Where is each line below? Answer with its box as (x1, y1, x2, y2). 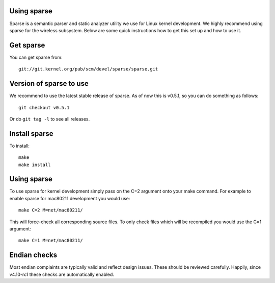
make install (18, 161, 51, 168)
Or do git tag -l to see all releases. (9, 115, 90, 122)
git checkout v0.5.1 (18, 105, 70, 110)
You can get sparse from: (9, 54, 63, 60)
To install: (9, 143, 30, 149)
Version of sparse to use (9, 79, 89, 88)
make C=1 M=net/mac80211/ (18, 238, 84, 244)
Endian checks (9, 251, 58, 260)
